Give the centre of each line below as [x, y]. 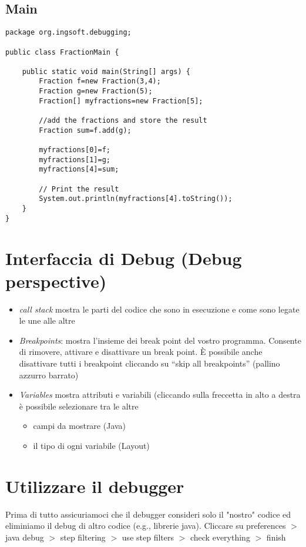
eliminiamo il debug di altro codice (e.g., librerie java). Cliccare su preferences [146, 526]
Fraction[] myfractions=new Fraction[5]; [121, 101]
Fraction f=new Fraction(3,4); [100, 81]
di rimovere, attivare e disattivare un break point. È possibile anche [141, 352]
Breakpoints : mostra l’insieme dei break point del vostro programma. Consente [160, 340]
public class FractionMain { [62, 52]
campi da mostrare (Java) [80, 426]
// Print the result [79, 189]
